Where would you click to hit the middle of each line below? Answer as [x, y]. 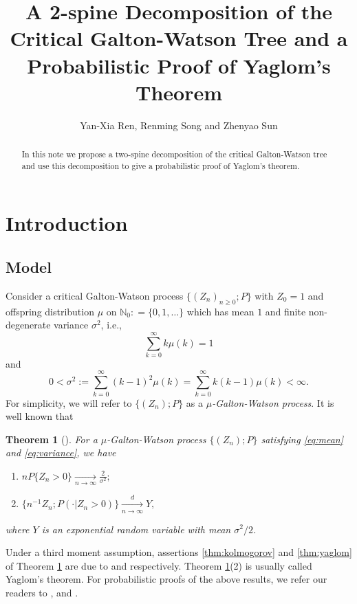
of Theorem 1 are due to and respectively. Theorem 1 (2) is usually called [159, 565]
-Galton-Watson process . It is [273, 402]
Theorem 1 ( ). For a [52, 439]
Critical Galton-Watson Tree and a [179, 38]
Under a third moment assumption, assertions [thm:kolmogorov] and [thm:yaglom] [179, 552]
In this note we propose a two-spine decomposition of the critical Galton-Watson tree [174, 154]
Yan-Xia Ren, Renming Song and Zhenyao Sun [179, 125]
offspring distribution [50, 311]
